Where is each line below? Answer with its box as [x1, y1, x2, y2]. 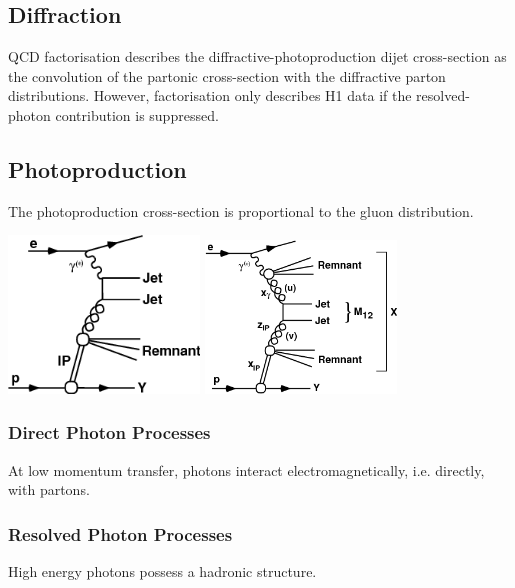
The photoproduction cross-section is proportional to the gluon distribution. [8, 200, 474, 221]
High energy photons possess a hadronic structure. [8, 560, 317, 581]
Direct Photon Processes [8, 420, 211, 445]
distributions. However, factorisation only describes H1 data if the [8, 85, 412, 106]
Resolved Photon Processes [8, 521, 233, 546]
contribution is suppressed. [55, 104, 219, 125]
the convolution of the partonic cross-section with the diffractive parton [8, 65, 446, 86]
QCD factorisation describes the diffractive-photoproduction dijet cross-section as [8, 46, 507, 67]
